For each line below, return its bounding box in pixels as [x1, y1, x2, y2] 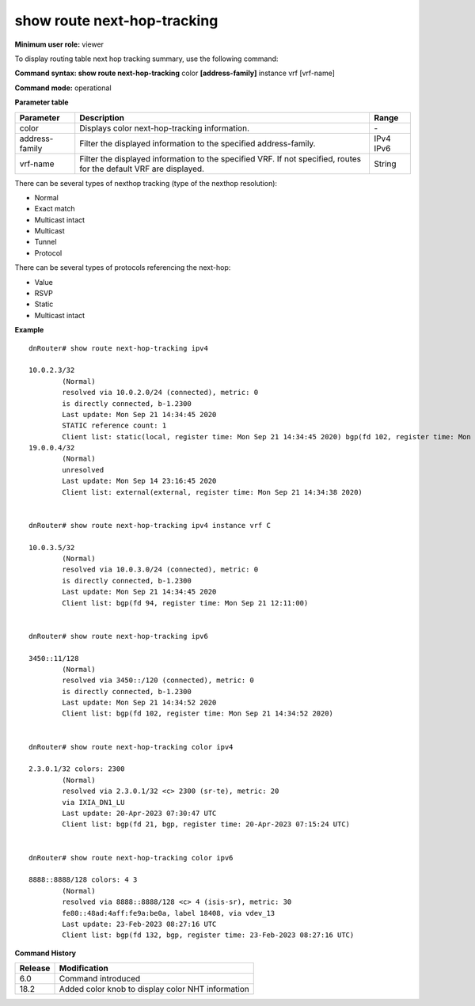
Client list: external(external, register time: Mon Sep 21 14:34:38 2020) [62, 488, 363, 496]
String [374, 158, 397, 169]
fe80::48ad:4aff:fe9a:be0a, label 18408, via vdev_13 [62, 909, 275, 917]
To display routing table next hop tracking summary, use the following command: [14, 54, 279, 63]
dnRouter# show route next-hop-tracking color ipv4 [28, 742, 234, 751]
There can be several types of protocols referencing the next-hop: [14, 263, 231, 272]
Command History [14, 948, 77, 958]
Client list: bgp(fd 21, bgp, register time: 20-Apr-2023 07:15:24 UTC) [62, 820, 351, 829]
